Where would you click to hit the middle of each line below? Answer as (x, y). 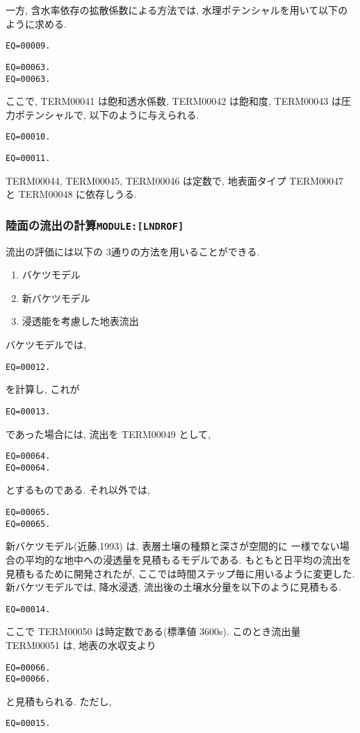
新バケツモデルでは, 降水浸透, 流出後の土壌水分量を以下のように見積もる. (173, 587)
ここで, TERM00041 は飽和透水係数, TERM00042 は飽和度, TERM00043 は (173, 101)
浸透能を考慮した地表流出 (80, 321)
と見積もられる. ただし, (59, 701)
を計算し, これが (43, 389)
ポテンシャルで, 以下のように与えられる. (107, 114)
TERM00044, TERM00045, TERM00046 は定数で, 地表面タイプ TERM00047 (175, 180)
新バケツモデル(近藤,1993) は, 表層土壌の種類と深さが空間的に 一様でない (173, 546)
